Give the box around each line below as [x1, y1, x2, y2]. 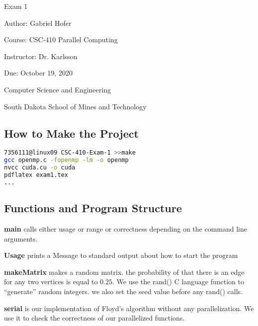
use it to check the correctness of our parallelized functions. [4, 313, 185, 323]
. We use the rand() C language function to [112, 276, 244, 287]
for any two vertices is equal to [4, 276, 98, 287]
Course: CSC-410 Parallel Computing [4, 34, 118, 45]
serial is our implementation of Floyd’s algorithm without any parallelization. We [4, 303, 254, 313]
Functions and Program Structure [4, 200, 182, 216]
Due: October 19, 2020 [4, 68, 73, 78]
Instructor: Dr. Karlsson [4, 51, 78, 61]
